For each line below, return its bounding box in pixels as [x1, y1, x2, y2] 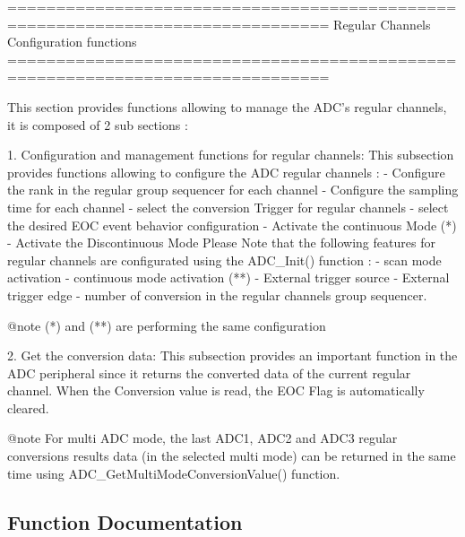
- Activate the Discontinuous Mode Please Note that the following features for [7, 233, 435, 252]
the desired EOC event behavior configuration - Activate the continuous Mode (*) [7, 215, 457, 234]
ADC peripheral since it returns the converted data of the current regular [7, 363, 411, 382]
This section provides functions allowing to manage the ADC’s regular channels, [7, 97, 447, 116]
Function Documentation [7, 507, 243, 535]
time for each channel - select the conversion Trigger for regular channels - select [7, 197, 449, 216]
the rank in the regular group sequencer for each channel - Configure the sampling [7, 180, 459, 199]
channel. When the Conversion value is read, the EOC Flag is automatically [7, 381, 425, 400]
